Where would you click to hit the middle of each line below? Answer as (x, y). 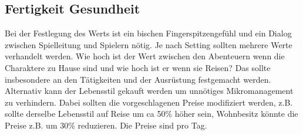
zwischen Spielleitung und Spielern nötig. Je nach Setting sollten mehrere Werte (149, 44)
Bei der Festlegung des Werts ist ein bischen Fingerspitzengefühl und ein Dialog (148, 33)
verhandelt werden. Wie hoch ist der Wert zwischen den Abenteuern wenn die (145, 56)
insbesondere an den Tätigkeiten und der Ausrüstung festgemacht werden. (138, 79)
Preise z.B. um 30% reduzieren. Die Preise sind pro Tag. (106, 125)
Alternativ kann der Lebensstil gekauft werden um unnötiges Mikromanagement (149, 91)
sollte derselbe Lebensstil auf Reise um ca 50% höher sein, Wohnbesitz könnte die (151, 114)
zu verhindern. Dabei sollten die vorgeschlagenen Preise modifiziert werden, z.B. (149, 102)
